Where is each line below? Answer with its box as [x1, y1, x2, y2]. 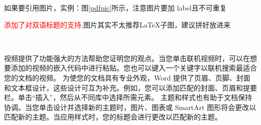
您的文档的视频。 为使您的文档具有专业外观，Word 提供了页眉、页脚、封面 [4, 72, 250, 82]
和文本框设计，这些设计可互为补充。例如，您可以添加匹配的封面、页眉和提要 [4, 82, 257, 92]
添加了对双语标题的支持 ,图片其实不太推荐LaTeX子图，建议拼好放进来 [4, 19, 231, 29]
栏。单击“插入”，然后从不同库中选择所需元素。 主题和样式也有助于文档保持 [4, 92, 252, 102]
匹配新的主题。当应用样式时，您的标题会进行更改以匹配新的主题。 [4, 111, 222, 122]
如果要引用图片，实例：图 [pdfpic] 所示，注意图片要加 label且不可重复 [4, 2, 227, 12]
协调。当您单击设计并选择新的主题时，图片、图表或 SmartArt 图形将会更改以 [4, 101, 256, 112]
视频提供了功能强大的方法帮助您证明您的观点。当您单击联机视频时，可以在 [4, 52, 250, 63]
